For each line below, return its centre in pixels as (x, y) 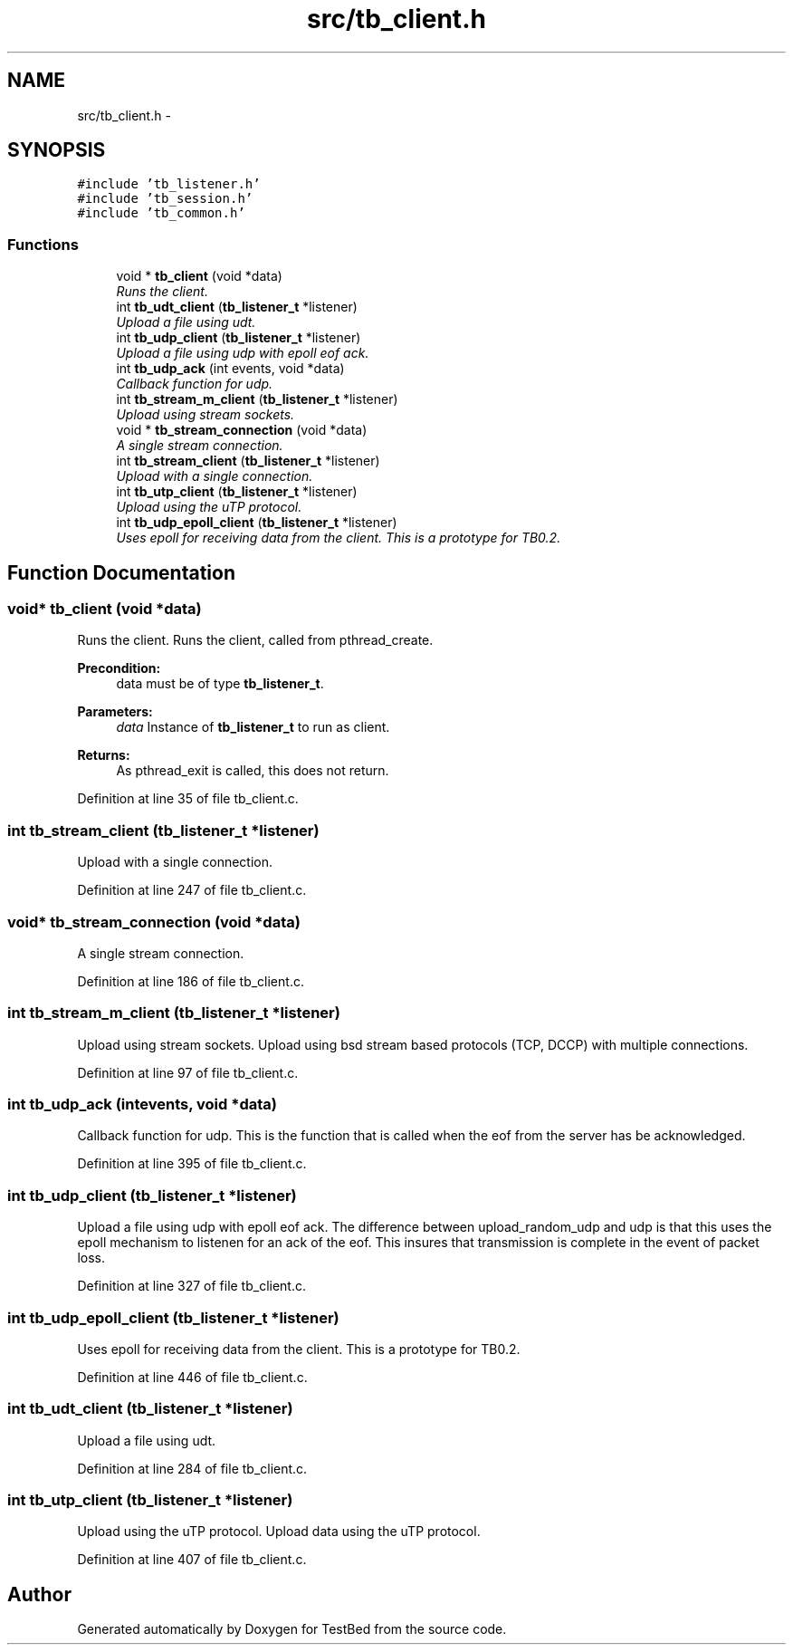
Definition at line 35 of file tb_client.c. (188, 799)
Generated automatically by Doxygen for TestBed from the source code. (292, 1629)
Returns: (104, 755)
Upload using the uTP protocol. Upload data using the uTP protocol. (279, 1532)
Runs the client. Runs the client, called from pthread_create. (255, 640)
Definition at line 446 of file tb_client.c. (192, 1377)
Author (39, 1594)
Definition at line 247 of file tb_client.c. (192, 890)
